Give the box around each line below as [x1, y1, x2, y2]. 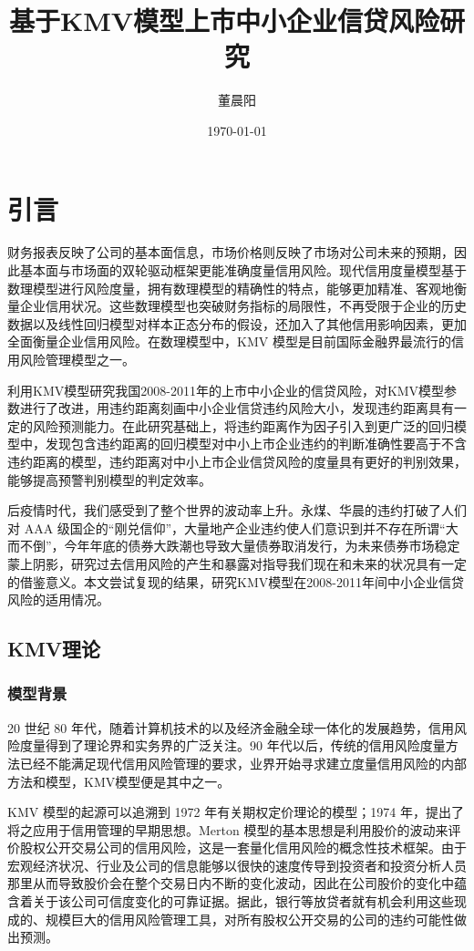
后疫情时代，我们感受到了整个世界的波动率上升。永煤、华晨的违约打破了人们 [7, 501, 467, 520]
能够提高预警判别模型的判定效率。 [7, 470, 211, 489]
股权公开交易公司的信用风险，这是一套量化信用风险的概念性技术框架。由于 [19, 838, 467, 857]
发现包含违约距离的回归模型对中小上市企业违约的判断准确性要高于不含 [45, 434, 467, 453]
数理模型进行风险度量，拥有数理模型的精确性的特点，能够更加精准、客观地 [7, 278, 454, 297]
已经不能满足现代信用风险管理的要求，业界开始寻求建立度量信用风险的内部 [19, 753, 467, 772]
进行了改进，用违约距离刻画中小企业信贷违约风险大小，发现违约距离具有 [19, 398, 454, 418]
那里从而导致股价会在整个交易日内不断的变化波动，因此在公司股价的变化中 [7, 873, 454, 893]
